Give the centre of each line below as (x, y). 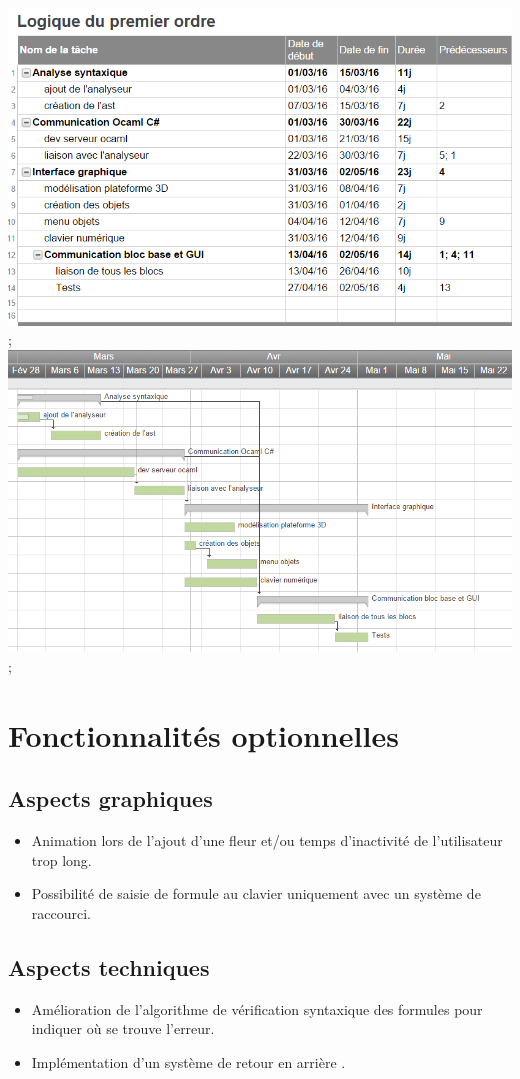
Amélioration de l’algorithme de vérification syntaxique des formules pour (257, 1008)
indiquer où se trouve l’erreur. (123, 1028)
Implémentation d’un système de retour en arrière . (188, 1061)
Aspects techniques (109, 966)
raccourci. (61, 912)
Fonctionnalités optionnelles (203, 734)
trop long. (61, 859)
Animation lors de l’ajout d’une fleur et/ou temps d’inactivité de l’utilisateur (267, 840)
